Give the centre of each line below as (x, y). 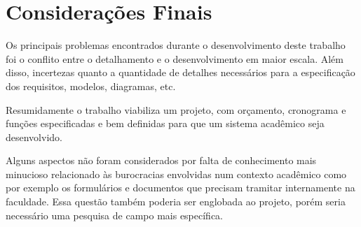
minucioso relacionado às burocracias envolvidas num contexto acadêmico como (176, 174)
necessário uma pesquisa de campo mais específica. (115, 215)
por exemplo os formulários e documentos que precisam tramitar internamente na (180, 188)
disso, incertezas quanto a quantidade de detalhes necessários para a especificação (180, 72)
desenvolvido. (34, 137)
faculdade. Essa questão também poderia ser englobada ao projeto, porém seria (176, 202)
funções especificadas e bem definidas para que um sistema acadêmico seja (165, 123)
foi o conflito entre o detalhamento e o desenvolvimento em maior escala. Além (175, 58)
